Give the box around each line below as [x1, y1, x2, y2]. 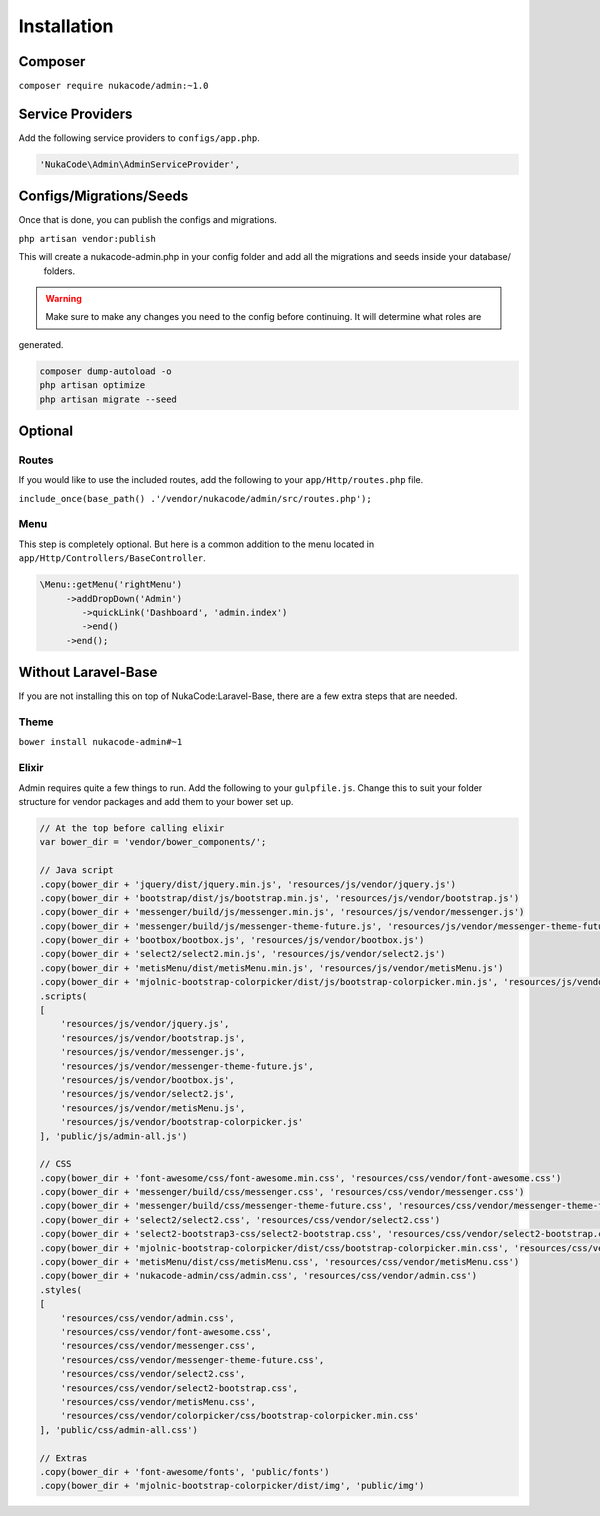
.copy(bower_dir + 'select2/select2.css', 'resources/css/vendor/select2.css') [39, 1214, 441, 1225]
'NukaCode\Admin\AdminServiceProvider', [39, 158, 240, 170]
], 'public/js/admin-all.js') [39, 1130, 188, 1142]
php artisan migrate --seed [39, 393, 177, 405]
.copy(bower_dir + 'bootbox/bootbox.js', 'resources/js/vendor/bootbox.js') [39, 935, 425, 946]
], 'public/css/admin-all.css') [39, 1424, 199, 1435]
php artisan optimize [39, 380, 146, 391]
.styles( [39, 1284, 83, 1295]
